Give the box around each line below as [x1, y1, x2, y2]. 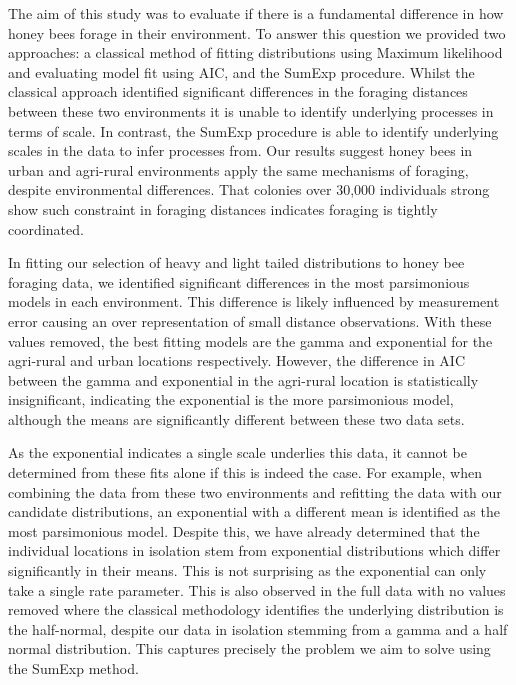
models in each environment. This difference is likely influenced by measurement [8, 291, 500, 312]
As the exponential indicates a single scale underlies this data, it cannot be [8, 442, 467, 463]
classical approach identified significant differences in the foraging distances [8, 81, 468, 102]
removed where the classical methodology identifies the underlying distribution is [8, 599, 504, 620]
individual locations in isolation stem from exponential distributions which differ [8, 540, 501, 561]
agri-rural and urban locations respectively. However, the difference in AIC [8, 350, 465, 371]
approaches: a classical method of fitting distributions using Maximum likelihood [8, 42, 503, 63]
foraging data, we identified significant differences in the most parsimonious [8, 271, 470, 292]
